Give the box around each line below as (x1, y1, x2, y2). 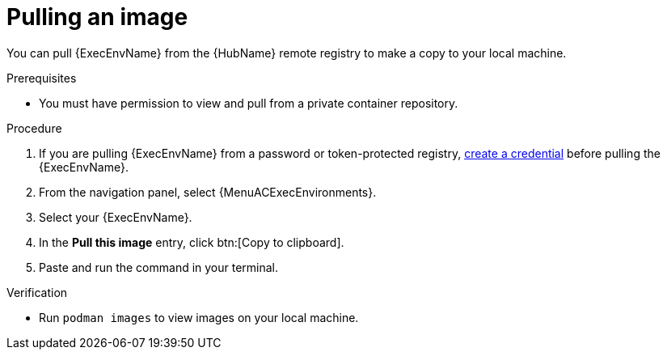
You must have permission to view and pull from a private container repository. (39, 95, 458, 110)
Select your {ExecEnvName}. (39, 210, 192, 224)
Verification (6, 285, 68, 299)
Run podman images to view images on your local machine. (39, 310, 359, 324)
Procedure (6, 121, 62, 135)
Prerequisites (6, 70, 77, 85)
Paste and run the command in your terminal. (39, 260, 279, 274)
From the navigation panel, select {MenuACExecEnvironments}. (39, 184, 377, 199)
